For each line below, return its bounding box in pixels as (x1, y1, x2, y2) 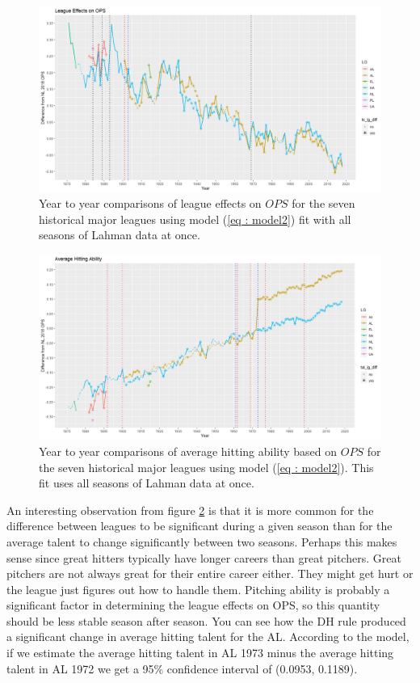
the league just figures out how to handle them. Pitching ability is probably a (6, 580, 390, 597)
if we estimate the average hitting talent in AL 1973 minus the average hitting (6, 644, 394, 661)
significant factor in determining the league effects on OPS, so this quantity (6, 597, 380, 613)
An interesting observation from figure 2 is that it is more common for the (6, 501, 374, 518)
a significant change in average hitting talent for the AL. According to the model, (6, 628, 409, 645)
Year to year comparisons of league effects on (39, 195, 262, 212)
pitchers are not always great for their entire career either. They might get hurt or (6, 565, 414, 582)
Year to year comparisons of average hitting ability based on (39, 442, 338, 459)
